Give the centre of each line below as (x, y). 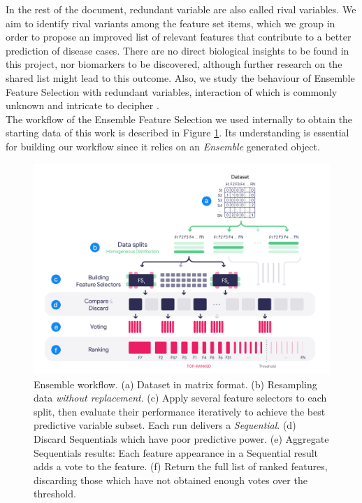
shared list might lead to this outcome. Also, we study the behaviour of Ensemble (180, 77)
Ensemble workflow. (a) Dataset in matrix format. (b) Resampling (175, 384)
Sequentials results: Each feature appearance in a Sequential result (176, 452)
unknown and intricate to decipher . (82, 105)
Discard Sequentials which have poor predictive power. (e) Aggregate (181, 438)
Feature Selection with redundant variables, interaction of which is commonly (172, 91)
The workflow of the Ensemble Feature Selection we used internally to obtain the (179, 119)
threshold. (55, 494)
